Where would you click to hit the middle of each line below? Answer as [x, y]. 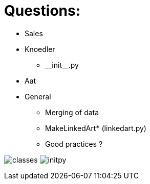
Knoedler [40, 49]
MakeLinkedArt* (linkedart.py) [96, 128]
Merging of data [72, 112]
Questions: [42, 11]
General [38, 96]
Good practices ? [74, 144]
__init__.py [62, 65]
